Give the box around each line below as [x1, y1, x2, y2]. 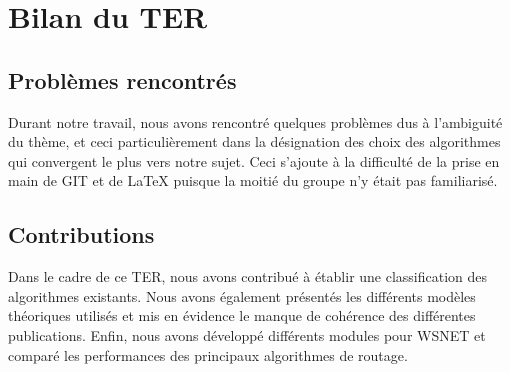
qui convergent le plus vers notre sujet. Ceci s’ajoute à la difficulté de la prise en [8, 150, 500, 171]
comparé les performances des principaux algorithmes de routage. [8, 344, 408, 365]
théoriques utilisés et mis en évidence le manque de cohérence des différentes [8, 305, 476, 326]
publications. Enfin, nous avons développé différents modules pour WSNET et [8, 324, 486, 345]
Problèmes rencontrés [8, 64, 237, 95]
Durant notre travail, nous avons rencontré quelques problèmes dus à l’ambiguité [8, 111, 503, 132]
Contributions [8, 219, 155, 250]
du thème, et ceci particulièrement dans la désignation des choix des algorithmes [8, 131, 501, 152]
